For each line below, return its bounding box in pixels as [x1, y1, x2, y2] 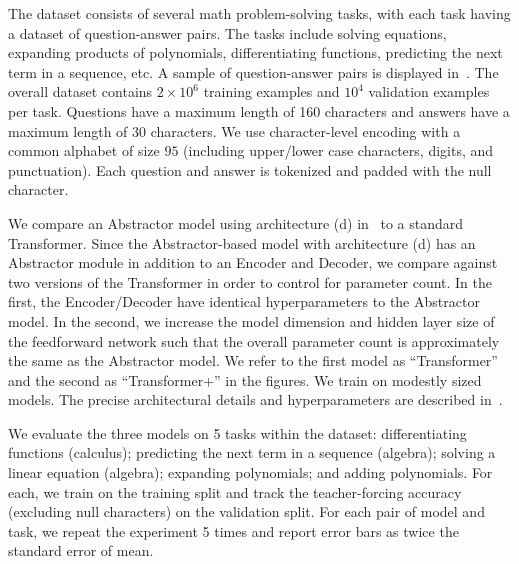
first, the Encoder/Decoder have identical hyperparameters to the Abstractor [8, 291, 480, 312]
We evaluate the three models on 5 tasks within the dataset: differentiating [8, 422, 467, 443]
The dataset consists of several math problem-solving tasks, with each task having [8, 3, 511, 23]
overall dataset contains [8, 81, 153, 102]
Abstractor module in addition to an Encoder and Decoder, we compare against [8, 252, 498, 273]
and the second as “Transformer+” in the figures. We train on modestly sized [8, 369, 482, 390]
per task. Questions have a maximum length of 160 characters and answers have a [8, 100, 510, 121]
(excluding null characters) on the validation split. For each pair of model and [8, 501, 485, 522]
